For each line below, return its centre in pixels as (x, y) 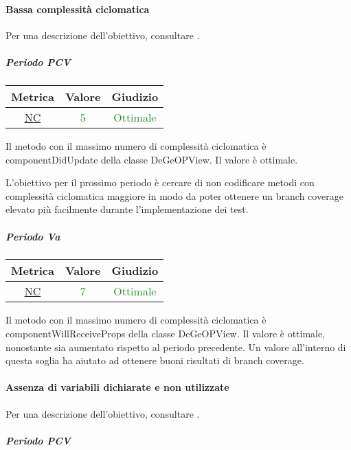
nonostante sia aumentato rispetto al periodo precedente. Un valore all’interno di (176, 347)
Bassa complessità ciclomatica (78, 9)
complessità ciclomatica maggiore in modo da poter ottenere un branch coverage (174, 195)
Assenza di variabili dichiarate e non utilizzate (117, 387)
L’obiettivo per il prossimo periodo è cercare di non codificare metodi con (160, 182)
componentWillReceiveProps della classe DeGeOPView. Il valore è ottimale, (166, 334)
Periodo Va (33, 236)
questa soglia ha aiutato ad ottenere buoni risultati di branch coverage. (155, 360)
